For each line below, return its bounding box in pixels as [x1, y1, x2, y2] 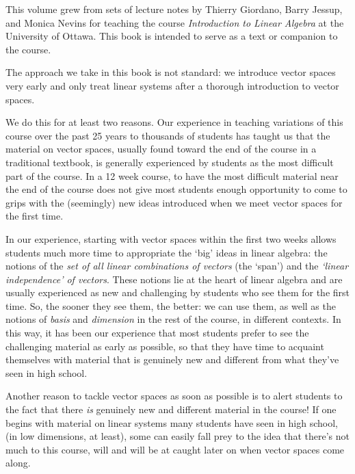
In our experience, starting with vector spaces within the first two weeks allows [5, 231, 337, 246]
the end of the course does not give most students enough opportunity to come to [5, 182, 347, 196]
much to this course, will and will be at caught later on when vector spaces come [5, 442, 345, 456]
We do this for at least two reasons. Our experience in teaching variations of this [5, 115, 343, 129]
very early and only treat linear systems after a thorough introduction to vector [5, 78, 339, 92]
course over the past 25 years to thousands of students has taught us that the [5, 128, 330, 142]
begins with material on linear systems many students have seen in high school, [5, 415, 338, 430]
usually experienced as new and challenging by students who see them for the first [5, 285, 350, 300]
